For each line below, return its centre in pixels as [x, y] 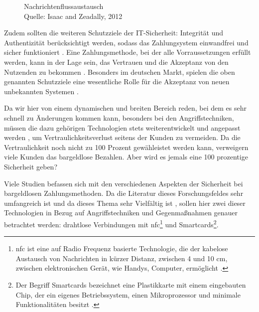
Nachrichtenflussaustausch [64, 6]
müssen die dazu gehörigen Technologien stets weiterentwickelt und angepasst [122, 127]
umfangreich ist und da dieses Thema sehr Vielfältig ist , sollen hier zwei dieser [125, 203]
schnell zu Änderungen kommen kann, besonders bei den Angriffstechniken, [119, 117]
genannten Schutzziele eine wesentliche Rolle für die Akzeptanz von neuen [117, 81]
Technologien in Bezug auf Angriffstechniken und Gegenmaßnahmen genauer [121, 213]
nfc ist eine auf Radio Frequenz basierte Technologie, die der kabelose [122, 248]
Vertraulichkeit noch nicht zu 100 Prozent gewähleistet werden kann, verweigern [126, 147]
